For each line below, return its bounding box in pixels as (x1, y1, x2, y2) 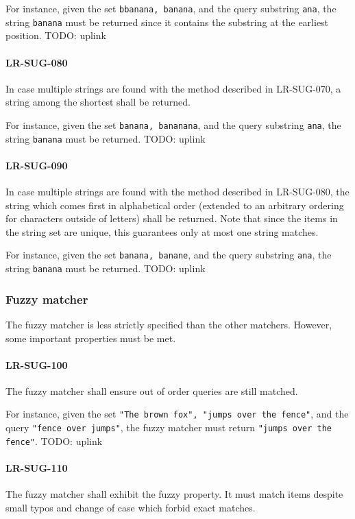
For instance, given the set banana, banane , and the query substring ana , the (5, 248, 332, 262)
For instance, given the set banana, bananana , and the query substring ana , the (5, 117, 341, 132)
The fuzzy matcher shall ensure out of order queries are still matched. (5, 383, 298, 398)
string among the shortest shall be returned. (5, 95, 191, 109)
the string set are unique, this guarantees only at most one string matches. (5, 224, 319, 239)
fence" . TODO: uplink (5, 433, 103, 448)
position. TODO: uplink (5, 28, 106, 43)
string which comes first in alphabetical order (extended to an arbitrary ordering (5, 197, 344, 212)
